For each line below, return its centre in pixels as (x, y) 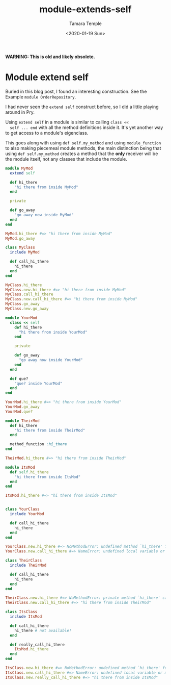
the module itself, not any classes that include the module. (66, 159)
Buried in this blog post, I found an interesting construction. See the (76, 91)
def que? (19, 378)
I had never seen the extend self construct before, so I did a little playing (82, 107)
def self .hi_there (30, 472)
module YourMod (21, 318)
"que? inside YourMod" (38, 384)
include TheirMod (28, 565)
